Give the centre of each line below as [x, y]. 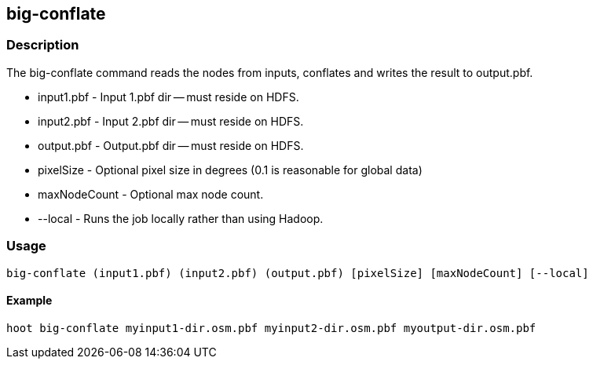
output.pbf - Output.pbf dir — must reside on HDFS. [171, 145]
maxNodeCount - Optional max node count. [151, 194]
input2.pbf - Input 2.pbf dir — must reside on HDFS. [171, 121]
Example [29, 301]
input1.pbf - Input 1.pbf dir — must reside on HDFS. [168, 97]
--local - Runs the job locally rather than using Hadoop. [181, 218]
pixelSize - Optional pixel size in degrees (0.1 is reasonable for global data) [230, 170]
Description [43, 45]
